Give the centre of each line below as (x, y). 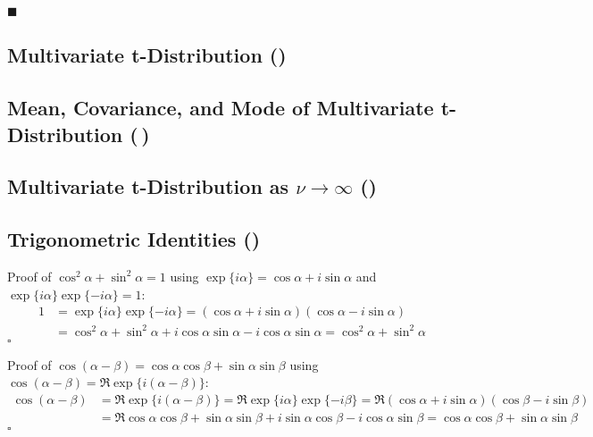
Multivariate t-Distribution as (148, 186)
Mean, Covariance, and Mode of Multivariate (221, 108)
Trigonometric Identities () (134, 239)
